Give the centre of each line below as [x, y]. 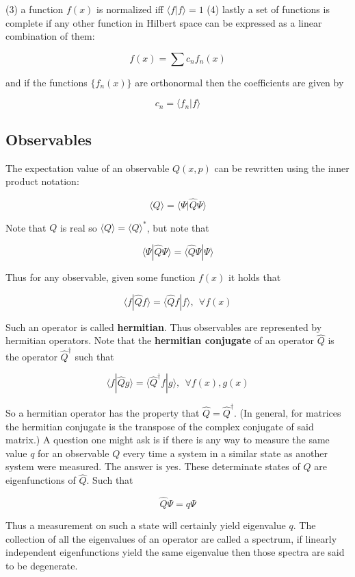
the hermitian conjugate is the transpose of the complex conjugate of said [160, 426]
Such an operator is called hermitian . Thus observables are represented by [164, 327]
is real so [78, 227]
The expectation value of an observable [88, 168]
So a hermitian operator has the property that [103, 413]
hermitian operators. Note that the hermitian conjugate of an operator [160, 340]
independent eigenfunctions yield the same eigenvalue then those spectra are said [175, 552]
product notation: [42, 181]
